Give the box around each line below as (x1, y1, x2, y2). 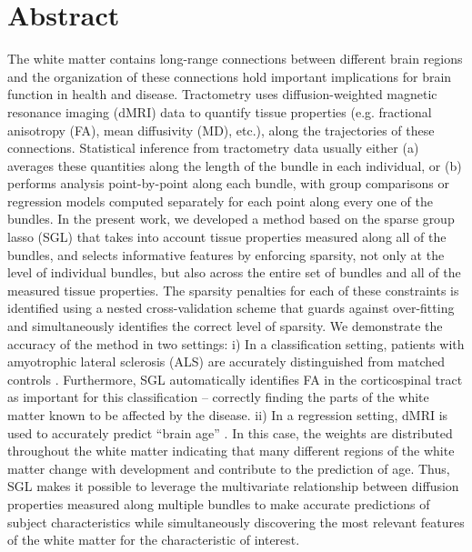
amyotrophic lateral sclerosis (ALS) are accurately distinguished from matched (7, 352, 446, 371)
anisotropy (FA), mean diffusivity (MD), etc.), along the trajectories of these (7, 120, 435, 139)
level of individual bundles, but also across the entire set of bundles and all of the (7, 263, 461, 282)
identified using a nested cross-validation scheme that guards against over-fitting (7, 298, 455, 317)
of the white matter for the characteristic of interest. (7, 530, 300, 549)
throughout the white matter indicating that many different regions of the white (7, 441, 455, 460)
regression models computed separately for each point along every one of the (7, 191, 433, 210)
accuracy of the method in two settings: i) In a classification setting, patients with (7, 334, 465, 353)
